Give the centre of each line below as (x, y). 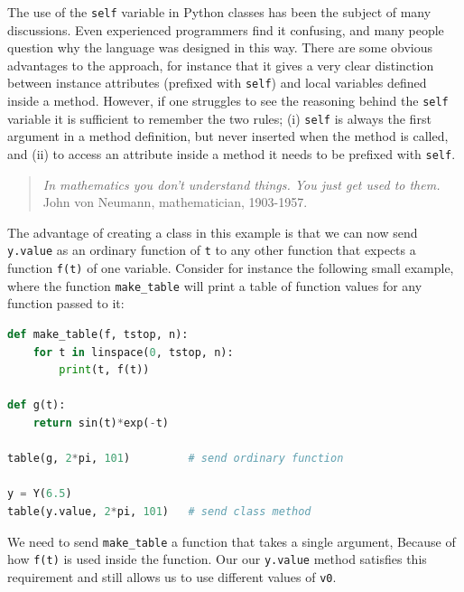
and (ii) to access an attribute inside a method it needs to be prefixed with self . (232, 154)
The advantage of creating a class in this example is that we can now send (213, 232)
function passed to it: (66, 303)
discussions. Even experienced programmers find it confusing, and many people (226, 29)
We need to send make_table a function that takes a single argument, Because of (232, 541)
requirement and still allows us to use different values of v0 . (172, 576)
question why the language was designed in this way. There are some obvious (220, 47)
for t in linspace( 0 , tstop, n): (133, 352)
